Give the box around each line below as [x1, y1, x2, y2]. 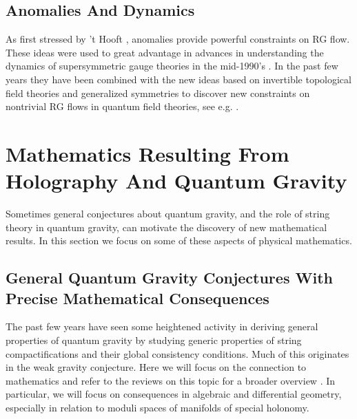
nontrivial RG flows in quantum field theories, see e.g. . [6, 99, 239, 114]
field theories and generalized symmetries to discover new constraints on [6, 85, 310, 100]
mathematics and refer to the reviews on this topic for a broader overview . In [6, 373, 336, 387]
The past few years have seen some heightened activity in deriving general [6, 319, 318, 334]
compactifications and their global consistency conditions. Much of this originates [6, 346, 349, 361]
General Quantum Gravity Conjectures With [6, 267, 333, 288]
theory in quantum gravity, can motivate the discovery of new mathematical [6, 219, 327, 234]
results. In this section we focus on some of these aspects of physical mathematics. [6, 233, 352, 248]
